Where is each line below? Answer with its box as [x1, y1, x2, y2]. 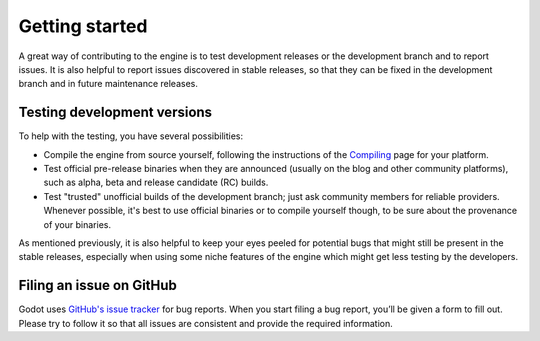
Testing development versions [18, 104, 213, 121]
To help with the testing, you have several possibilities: [18, 130, 244, 142]
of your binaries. [43, 218, 112, 230]
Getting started [18, 15, 148, 37]
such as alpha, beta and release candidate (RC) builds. [43, 176, 269, 189]
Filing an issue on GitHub [18, 277, 177, 294]
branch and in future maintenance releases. [18, 78, 199, 90]
